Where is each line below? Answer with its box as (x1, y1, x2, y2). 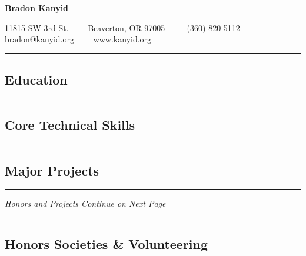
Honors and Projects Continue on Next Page (5, 197, 166, 210)
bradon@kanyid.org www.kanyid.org (5, 33, 152, 45)
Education (5, 70, 68, 89)
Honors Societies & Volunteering (5, 235, 208, 253)
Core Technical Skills (5, 116, 135, 134)
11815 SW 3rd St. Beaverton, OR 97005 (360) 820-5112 (5, 21, 240, 33)
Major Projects (5, 161, 99, 179)
